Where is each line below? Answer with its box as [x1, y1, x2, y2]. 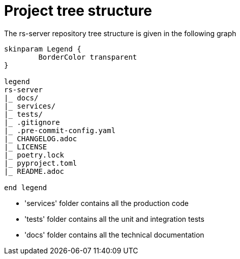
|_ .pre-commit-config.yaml [4, 126, 116, 135]
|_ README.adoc [4, 167, 65, 175]
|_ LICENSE [4, 142, 47, 151]
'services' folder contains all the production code [24, 198, 189, 208]
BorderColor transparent [38, 53, 137, 61]
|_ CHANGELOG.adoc [4, 134, 77, 143]
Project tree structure [4, 2, 152, 19]
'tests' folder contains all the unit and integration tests [24, 214, 204, 223]
